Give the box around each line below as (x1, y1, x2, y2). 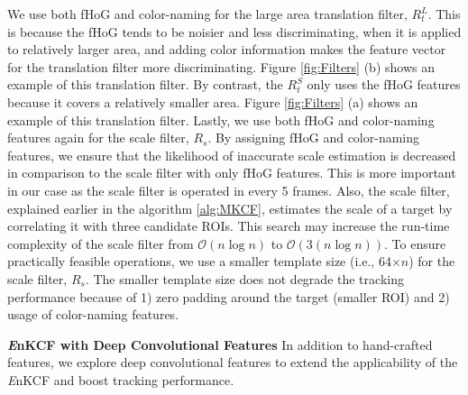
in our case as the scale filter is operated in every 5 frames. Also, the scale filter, (7, 180, 450, 199)
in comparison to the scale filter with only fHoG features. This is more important (7, 163, 456, 182)
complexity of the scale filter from (7, 234, 194, 253)
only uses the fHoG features (307, 75, 461, 94)
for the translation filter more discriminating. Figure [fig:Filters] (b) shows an (7, 57, 435, 76)
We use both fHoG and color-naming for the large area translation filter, (7, 5, 408, 23)
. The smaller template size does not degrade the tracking (85, 269, 404, 288)
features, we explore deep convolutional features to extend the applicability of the (7, 353, 458, 372)
